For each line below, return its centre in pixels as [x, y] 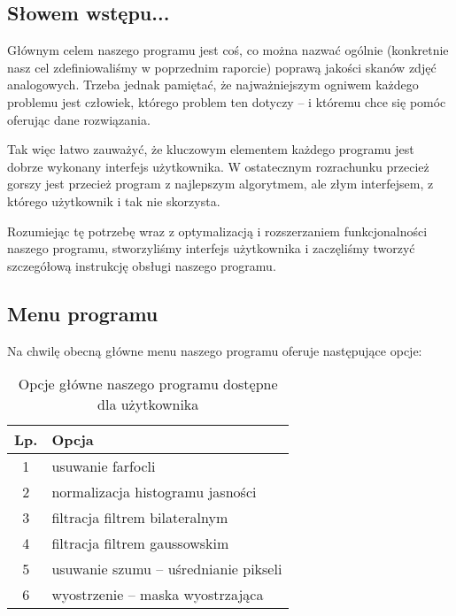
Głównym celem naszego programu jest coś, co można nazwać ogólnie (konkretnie [228, 50]
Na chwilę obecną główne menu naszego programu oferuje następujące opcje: [215, 350]
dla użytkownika [148, 404]
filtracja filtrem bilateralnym [140, 518]
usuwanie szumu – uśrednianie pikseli [167, 569]
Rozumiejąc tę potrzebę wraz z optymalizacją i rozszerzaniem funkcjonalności [217, 231]
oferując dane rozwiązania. [79, 119]
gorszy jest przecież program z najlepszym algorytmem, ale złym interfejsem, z [220, 184]
